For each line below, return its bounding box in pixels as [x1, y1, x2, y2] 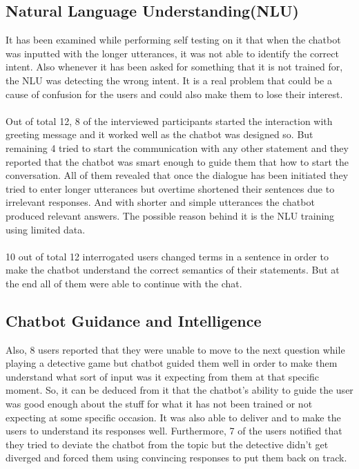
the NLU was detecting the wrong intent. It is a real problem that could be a [6, 73, 332, 87]
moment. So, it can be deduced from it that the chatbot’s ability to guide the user [6, 383, 353, 397]
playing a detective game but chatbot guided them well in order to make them [6, 356, 338, 370]
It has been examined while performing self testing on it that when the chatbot [6, 32, 341, 47]
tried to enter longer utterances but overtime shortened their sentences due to [6, 181, 335, 195]
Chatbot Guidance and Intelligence [6, 309, 262, 331]
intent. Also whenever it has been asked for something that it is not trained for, [6, 59, 343, 74]
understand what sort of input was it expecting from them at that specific [6, 369, 319, 383]
